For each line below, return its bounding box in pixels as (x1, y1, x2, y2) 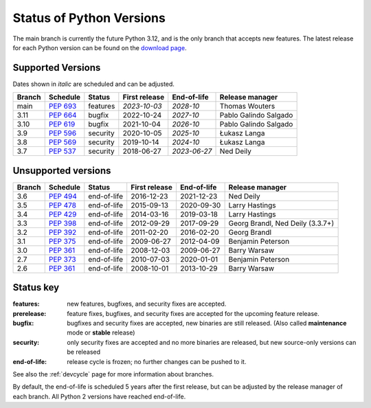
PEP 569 (48, 137, 77, 147)
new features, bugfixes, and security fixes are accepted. (67, 299, 227, 308)
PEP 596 (48, 128, 77, 138)
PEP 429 (48, 209, 77, 219)
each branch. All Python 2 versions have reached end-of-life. (12, 392, 186, 400)
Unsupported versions (12, 165, 111, 177)
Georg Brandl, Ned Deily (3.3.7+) (228, 218, 335, 228)
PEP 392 (48, 227, 77, 237)
